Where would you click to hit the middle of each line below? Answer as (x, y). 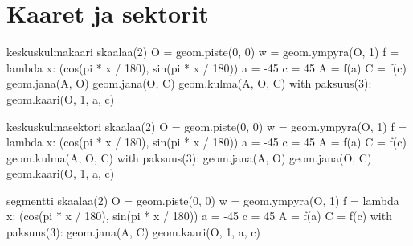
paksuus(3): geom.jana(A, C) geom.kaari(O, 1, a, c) (133, 232)
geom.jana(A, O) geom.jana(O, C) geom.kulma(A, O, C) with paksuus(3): (189, 83)
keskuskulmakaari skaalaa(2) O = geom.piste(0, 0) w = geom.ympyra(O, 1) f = (203, 52)
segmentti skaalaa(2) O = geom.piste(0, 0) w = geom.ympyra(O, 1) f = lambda (203, 200)
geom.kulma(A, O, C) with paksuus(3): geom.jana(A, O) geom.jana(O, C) (189, 157)
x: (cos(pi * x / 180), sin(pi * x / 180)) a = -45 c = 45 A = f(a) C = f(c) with (199, 216)
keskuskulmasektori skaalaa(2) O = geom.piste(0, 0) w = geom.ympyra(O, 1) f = (207, 126)
